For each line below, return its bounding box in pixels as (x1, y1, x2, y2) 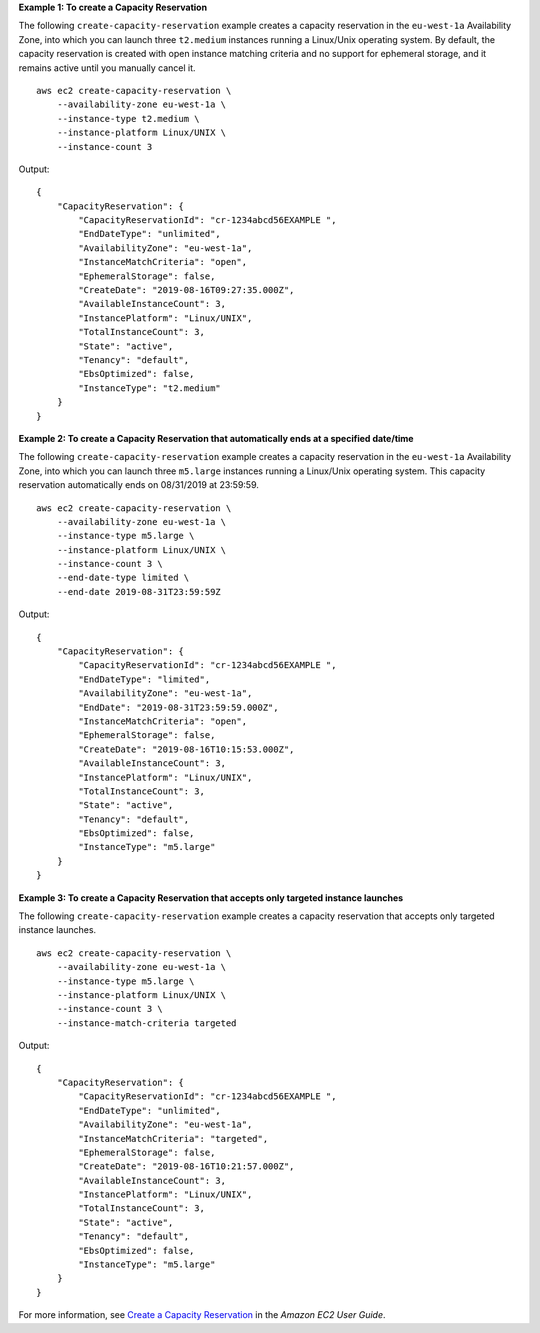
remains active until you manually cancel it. (18, 61, 196, 74)
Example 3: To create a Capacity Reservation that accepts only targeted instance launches (18, 891, 404, 904)
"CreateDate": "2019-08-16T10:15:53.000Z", (78, 743, 295, 755)
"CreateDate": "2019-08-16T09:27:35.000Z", (78, 285, 295, 296)
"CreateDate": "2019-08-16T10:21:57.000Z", (78, 1161, 295, 1172)
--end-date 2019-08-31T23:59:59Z (56, 586, 222, 597)
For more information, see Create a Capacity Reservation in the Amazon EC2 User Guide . (18, 1309, 386, 1321)
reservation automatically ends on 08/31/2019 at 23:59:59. (18, 479, 260, 491)
